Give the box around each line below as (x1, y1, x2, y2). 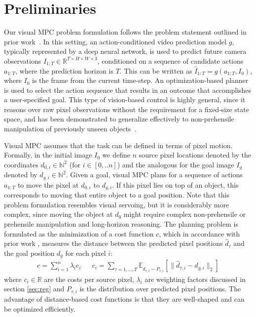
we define (102, 150, 130, 160)
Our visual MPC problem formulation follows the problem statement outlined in (4, 27, 247, 37)
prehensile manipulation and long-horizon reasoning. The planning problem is (4, 218, 238, 229)
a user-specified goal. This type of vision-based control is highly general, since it (4, 94, 246, 105)
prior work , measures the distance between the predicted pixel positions (4, 238, 223, 248)
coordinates (4, 159, 38, 169)
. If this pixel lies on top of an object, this (112, 179, 239, 190)
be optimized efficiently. (4, 303, 75, 314)
